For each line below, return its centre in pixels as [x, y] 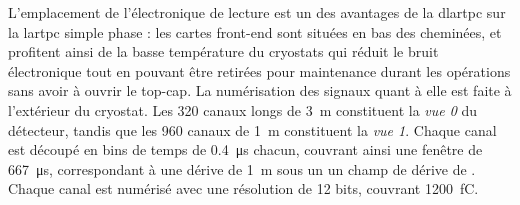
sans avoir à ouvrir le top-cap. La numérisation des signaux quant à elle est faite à [260, 90]
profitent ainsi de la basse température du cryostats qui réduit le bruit [223, 51]
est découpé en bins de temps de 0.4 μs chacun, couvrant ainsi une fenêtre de [245, 149]
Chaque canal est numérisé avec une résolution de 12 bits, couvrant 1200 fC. [243, 188]
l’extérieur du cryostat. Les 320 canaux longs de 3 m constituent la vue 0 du [243, 109]
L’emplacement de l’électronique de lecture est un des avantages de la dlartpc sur [257, 12]
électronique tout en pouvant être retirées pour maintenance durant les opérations [259, 70]
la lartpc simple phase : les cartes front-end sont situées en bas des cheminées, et [255, 31]
